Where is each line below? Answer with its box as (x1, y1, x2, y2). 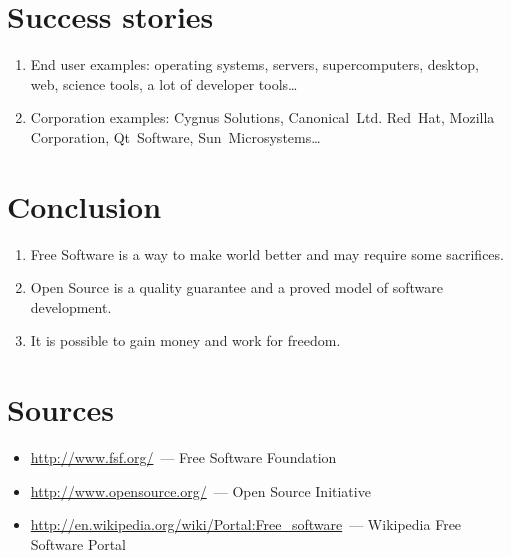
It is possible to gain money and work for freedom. (30, 330, 341, 351)
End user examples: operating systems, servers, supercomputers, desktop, (30, 54, 479, 75)
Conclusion (7, 185, 162, 226)
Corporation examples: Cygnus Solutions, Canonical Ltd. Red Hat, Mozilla (30, 107, 495, 128)
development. (30, 296, 112, 317)
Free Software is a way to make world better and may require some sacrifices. (30, 243, 504, 264)
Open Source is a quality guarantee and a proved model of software (30, 277, 443, 298)
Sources (7, 389, 114, 430)
